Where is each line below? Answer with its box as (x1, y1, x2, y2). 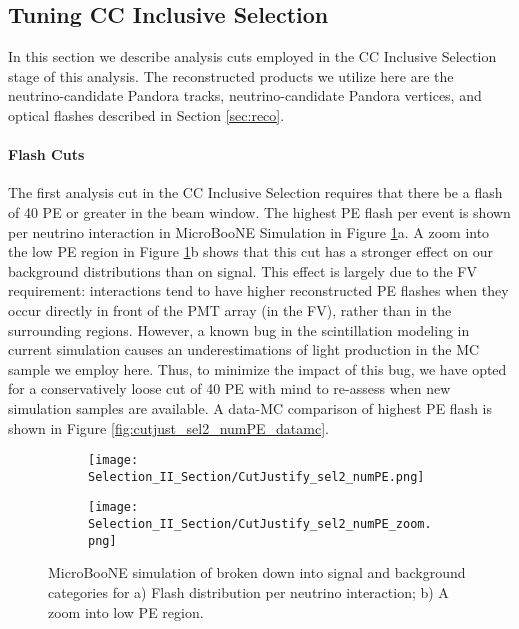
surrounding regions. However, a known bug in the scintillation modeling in (8, 319, 470, 340)
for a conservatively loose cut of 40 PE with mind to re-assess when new (8, 378, 451, 399)
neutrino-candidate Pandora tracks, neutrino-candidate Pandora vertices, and (8, 85, 482, 106)
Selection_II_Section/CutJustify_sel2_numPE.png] (88, 469, 425, 484)
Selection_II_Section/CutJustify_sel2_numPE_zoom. (88, 517, 432, 532)
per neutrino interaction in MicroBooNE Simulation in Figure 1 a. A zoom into (8, 221, 490, 242)
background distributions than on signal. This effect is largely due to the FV (8, 260, 477, 281)
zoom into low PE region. (48, 601, 204, 622)
